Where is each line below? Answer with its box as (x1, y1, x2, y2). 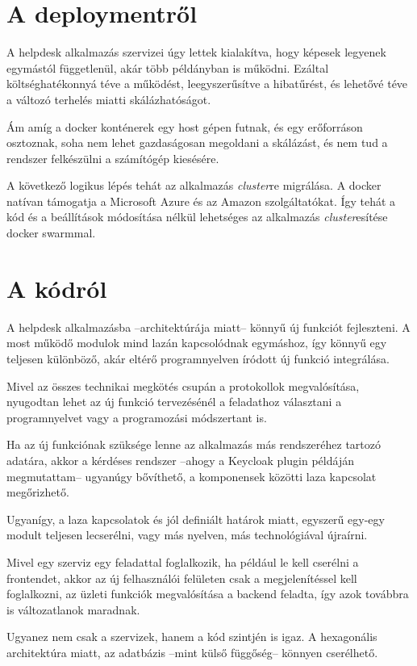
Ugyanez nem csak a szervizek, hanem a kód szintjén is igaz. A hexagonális (6, 628, 377, 645)
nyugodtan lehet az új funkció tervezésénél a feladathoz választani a (6, 393, 342, 410)
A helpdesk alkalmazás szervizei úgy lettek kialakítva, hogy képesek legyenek (6, 44, 386, 61)
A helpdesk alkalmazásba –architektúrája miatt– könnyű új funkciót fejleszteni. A (6, 318, 411, 335)
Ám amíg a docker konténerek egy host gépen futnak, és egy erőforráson (6, 118, 363, 135)
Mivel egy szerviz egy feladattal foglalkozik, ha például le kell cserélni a (6, 553, 359, 570)
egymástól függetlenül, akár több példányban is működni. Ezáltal (6, 59, 329, 76)
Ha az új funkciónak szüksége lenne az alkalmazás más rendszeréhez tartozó (6, 436, 381, 453)
